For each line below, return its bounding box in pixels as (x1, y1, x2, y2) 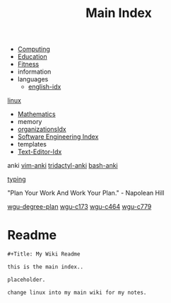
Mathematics (17, 110, 56, 118)
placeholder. (7, 276, 46, 283)
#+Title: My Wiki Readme (7, 251, 81, 258)
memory (17, 118, 42, 126)
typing (7, 175, 26, 183)
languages (17, 75, 49, 84)
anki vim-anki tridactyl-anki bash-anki (7, 161, 118, 170)
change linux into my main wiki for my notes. (7, 289, 147, 296)
